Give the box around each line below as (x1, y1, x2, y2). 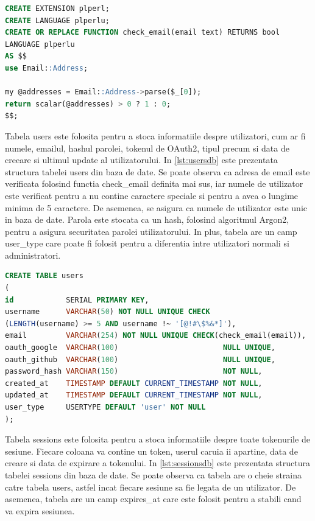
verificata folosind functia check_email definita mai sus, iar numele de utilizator (5, 177, 303, 190)
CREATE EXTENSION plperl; (5, 4, 110, 13)
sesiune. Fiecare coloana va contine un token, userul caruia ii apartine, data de (5, 444, 298, 457)
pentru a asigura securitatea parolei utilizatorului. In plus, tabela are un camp (5, 225, 297, 237)
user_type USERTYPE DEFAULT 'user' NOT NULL (5, 403, 206, 411)
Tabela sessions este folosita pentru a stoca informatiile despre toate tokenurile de (5, 433, 310, 446)
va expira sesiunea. (5, 504, 75, 517)
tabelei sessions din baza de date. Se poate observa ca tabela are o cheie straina (5, 468, 302, 481)
